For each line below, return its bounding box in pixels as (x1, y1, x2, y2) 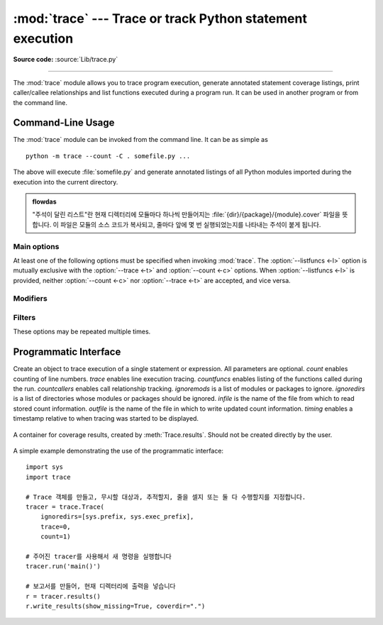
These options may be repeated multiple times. (13, 327, 151, 336)
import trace (26, 472, 71, 481)
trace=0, (40, 522, 71, 531)
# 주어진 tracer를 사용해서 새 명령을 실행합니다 (26, 552, 172, 560)
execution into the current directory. (13, 177, 118, 186)
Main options (13, 241, 60, 251)
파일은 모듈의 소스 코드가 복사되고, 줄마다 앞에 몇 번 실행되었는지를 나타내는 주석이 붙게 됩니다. (60, 220, 321, 228)
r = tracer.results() (26, 592, 101, 600)
